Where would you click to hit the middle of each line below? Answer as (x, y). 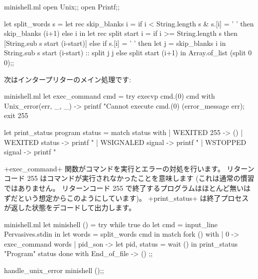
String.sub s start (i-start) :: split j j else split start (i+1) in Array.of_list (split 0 (128, 53)
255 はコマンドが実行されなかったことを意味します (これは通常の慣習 (141, 178)
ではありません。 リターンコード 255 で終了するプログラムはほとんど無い (124, 188)
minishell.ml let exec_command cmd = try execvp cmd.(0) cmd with (110, 96)
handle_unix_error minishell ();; (54, 270)
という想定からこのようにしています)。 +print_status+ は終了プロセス (133, 198)
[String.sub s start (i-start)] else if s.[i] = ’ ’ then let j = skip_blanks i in (115, 43)
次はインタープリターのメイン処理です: (68, 79)
